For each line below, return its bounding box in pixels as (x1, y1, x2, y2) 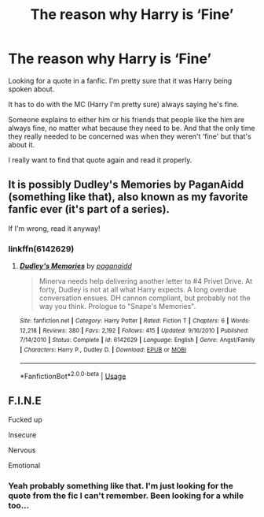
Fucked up (8, 415, 42, 425)
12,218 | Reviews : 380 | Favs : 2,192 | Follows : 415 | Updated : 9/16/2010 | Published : (19, 326, 249, 334)
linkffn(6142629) (8, 243, 75, 254)
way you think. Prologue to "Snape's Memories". (38, 302, 196, 311)
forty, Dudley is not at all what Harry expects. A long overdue (38, 285, 237, 295)
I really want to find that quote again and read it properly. (8, 155, 192, 165)
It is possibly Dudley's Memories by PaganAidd (8, 178, 244, 192)
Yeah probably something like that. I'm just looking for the (8, 481, 233, 492)
